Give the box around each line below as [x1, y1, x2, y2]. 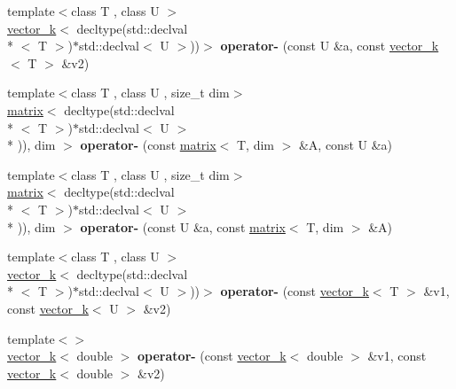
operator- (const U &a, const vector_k [220, 36, 439, 55]
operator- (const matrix [80, 136, 216, 154]
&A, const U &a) [298, 136, 393, 154]
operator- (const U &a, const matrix [80, 217, 286, 236]
